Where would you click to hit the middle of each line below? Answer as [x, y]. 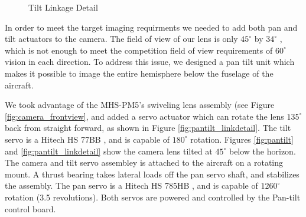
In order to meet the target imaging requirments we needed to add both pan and [151, 27]
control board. [30, 208]
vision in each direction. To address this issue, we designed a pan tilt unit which [150, 62]
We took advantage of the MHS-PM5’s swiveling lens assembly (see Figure [140, 105]
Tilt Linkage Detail [63, 7]
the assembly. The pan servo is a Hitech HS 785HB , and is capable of [131, 185]
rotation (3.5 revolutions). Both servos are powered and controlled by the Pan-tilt [153, 197]
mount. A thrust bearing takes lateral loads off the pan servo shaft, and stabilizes [152, 174]
